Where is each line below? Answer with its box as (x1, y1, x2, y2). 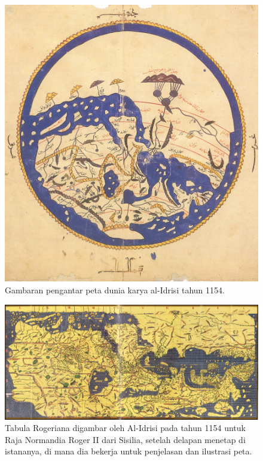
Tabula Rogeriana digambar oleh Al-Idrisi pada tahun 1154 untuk (5, 421, 246, 434)
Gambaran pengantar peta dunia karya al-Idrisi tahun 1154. (5, 283, 225, 296)
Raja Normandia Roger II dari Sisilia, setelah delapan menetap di (5, 433, 246, 445)
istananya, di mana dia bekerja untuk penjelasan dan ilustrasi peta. (5, 445, 252, 457)
